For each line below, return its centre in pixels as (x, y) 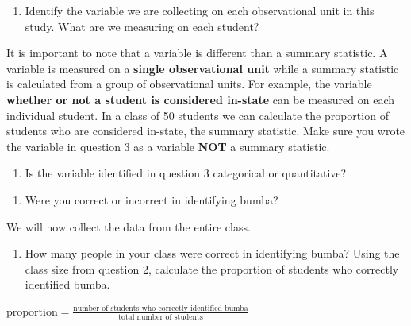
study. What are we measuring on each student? (142, 26)
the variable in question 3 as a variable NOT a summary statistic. (168, 146)
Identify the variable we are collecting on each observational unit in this (200, 10)
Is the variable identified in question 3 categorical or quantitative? (186, 173)
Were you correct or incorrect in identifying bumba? (152, 199)
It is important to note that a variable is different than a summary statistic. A (197, 53)
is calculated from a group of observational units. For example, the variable (189, 84)
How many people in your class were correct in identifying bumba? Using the (212, 253)
